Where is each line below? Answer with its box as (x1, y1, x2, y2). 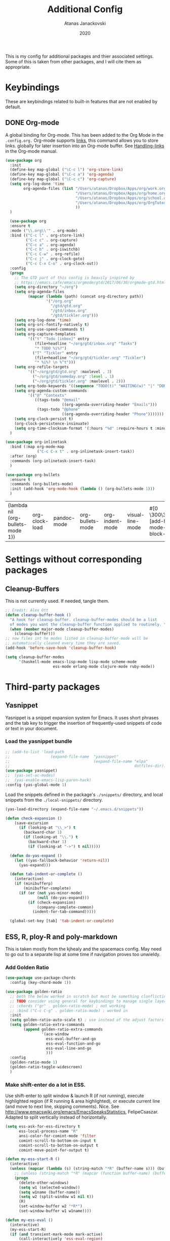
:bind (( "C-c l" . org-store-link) (10, 233, 85, 238)
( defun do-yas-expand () (10, 853, 62, 858)
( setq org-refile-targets (14, 364, 69, 370)
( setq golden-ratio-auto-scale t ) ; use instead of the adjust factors (10, 1017, 164, 1023)
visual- (127, 511, 145, 518)
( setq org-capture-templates (14, 332, 76, 337)
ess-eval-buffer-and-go (46, 1036, 96, 1041)
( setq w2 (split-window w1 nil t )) (18, 1194, 94, 1199)
